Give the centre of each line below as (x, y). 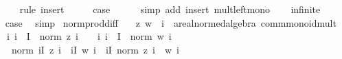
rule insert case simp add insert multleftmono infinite (170, 9)
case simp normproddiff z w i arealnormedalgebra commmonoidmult (171, 22)
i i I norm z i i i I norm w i (89, 36)
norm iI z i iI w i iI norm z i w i (95, 49)
